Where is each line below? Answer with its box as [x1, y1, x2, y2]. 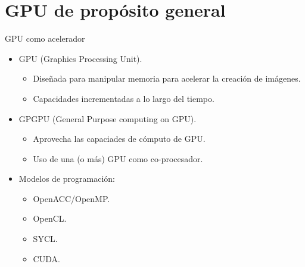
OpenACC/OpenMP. [33, 192, 110, 204]
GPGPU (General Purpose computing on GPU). [18, 112, 197, 125]
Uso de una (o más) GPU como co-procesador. [33, 152, 203, 164]
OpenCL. [33, 212, 67, 225]
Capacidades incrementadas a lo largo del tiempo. [33, 92, 214, 104]
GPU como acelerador [5, 32, 85, 45]
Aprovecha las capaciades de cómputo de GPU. [33, 132, 206, 145]
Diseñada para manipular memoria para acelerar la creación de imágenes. [33, 72, 301, 85]
